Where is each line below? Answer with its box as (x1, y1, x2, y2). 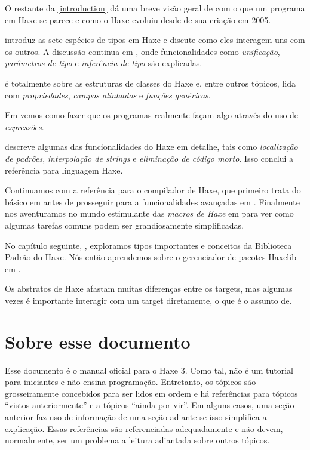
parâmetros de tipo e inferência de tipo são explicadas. (5, 57, 202, 69)
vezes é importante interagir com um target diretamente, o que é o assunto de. (5, 294, 292, 306)
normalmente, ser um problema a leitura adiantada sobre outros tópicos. (5, 434, 270, 446)
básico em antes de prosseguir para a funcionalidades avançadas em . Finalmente (5, 195, 300, 208)
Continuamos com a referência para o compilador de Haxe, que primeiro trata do (5, 184, 301, 196)
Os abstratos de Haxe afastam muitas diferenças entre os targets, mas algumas (5, 282, 293, 295)
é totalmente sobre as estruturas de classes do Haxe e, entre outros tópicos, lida (5, 76, 296, 89)
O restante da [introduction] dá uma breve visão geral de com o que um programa (5, 2, 305, 14)
